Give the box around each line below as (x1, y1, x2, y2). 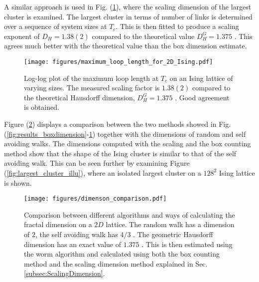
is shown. (4, 177, 32, 188)
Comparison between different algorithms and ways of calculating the (24, 209, 235, 220)
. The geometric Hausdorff (133, 229, 213, 239)
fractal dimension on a (24, 219, 92, 230)
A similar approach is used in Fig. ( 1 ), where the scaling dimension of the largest (4, 1, 252, 11)
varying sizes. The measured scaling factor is (24, 82, 160, 93)
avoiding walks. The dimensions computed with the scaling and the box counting (4, 138, 251, 149)
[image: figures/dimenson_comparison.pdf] (24, 195, 167, 203)
